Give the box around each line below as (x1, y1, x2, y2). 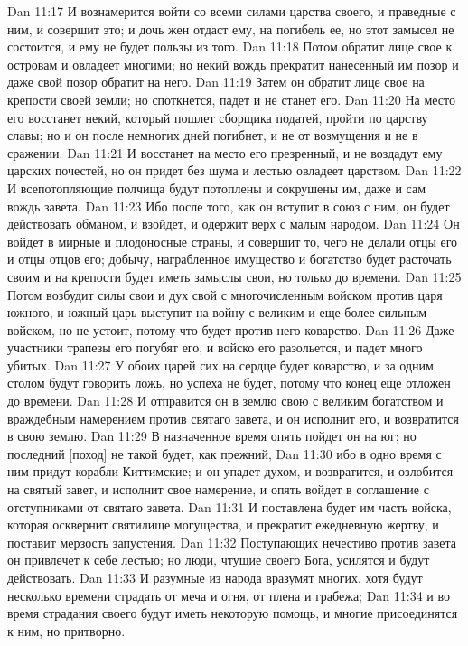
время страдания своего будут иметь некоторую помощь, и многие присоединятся (7, 604, 458, 623)
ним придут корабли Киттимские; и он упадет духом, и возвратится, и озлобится (7, 462, 454, 481)
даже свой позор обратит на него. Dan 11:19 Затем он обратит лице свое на (7, 72, 425, 91)
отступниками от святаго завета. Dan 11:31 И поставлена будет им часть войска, (7, 497, 452, 516)
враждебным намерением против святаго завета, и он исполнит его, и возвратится (7, 408, 459, 427)
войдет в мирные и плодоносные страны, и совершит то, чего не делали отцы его (7, 231, 458, 250)
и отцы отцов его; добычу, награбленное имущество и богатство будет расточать (7, 249, 452, 268)
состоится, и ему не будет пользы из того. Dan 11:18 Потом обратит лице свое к (7, 37, 453, 56)
